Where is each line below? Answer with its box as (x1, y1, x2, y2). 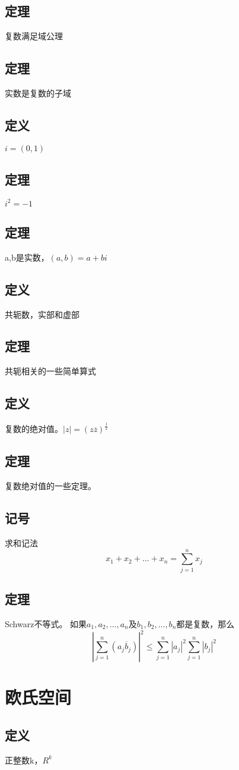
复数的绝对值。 (5, 422, 63, 435)
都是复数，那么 (176, 617, 235, 630)
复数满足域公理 (5, 30, 63, 42)
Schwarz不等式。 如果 (5, 617, 87, 630)
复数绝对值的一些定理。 (5, 480, 96, 492)
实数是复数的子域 (5, 87, 71, 99)
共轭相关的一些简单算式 (5, 365, 96, 377)
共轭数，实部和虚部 (5, 308, 79, 320)
